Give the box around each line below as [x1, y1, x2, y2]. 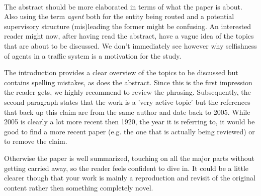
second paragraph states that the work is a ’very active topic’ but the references [4, 96, 250, 107]
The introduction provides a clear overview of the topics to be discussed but [4, 67, 238, 78]
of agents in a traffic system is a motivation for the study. [4, 50, 182, 61]
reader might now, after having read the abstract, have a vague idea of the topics [4, 31, 254, 41]
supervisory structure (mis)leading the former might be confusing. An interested [4, 21, 251, 31]
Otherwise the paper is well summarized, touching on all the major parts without [4, 152, 254, 163]
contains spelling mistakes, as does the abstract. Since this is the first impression [4, 77, 252, 87]
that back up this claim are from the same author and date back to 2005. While [4, 106, 250, 117]
